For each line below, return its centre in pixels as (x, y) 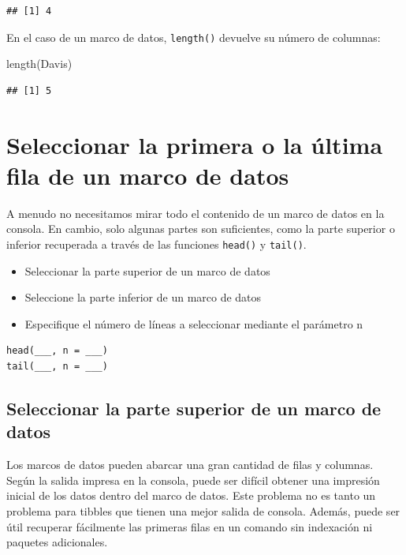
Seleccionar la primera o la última (195, 144)
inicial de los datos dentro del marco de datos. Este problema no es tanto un (191, 495)
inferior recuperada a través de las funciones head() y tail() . (156, 244)
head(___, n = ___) (57, 351)
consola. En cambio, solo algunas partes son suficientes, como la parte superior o (201, 229)
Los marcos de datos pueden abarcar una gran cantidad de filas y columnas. (190, 465)
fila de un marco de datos (148, 175)
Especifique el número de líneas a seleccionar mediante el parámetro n (194, 323)
